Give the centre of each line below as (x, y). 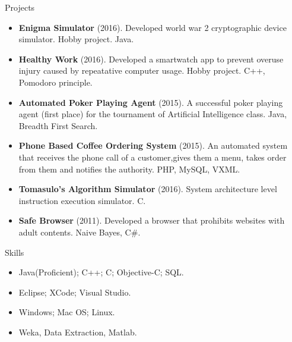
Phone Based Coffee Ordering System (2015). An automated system (153, 145)
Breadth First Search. (58, 125)
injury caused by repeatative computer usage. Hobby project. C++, (142, 70)
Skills (15, 252)
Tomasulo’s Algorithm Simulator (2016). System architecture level (148, 189)
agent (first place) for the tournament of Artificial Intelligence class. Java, (153, 114)
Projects (20, 7)
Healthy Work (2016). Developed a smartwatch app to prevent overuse (151, 59)
